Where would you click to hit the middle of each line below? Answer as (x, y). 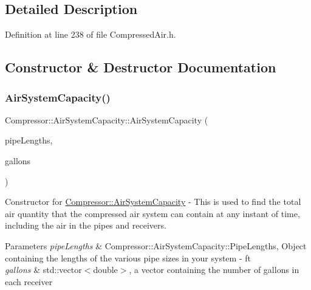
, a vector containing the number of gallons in (214, 270)
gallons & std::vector (43, 270)
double (105, 270)
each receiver (29, 281)
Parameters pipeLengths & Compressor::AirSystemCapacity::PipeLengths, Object (156, 245)
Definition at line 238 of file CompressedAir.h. (91, 34)
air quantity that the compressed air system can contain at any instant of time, (152, 213)
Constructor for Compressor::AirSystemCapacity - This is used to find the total (153, 202)
